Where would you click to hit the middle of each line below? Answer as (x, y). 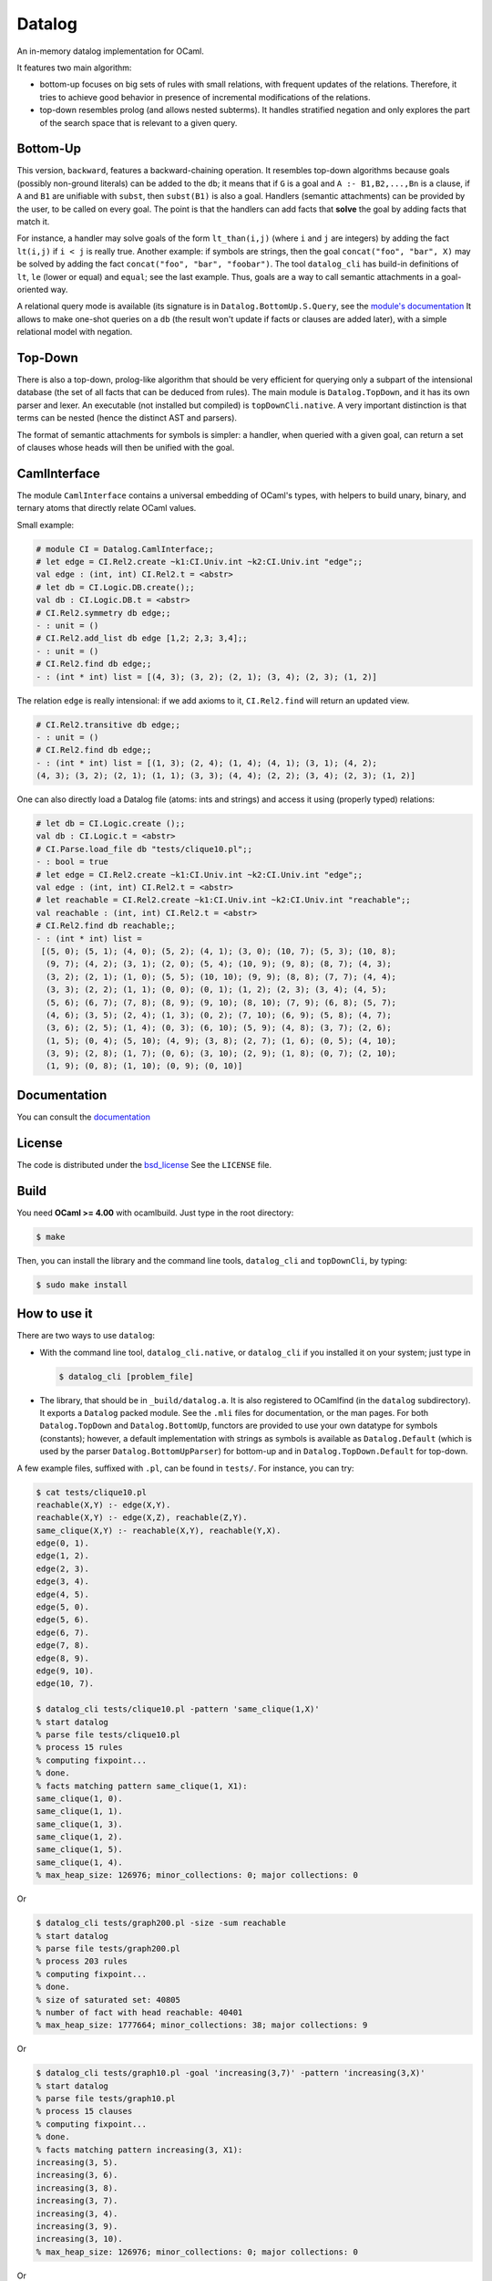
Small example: (46, 525)
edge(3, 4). (63, 1582)
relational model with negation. (75, 332)
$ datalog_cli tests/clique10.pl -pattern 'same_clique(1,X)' (178, 1709)
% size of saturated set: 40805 (108, 2000)
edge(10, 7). (65, 1684)
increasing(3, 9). (77, 2226)
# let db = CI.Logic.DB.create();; (115, 587)
